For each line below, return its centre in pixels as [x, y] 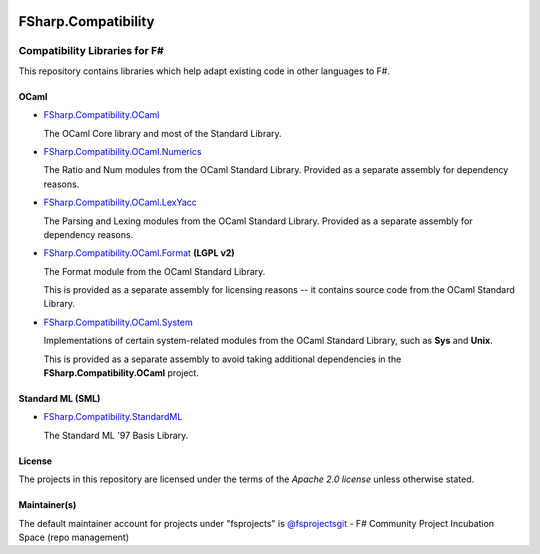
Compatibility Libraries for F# [91, 51]
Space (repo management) [74, 537]
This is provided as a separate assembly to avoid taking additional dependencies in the [222, 359]
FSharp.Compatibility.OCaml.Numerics [122, 151]
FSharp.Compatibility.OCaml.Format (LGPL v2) [139, 253]
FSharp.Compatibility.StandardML [113, 417]
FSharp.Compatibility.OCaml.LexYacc [120, 202]
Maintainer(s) [47, 505]
